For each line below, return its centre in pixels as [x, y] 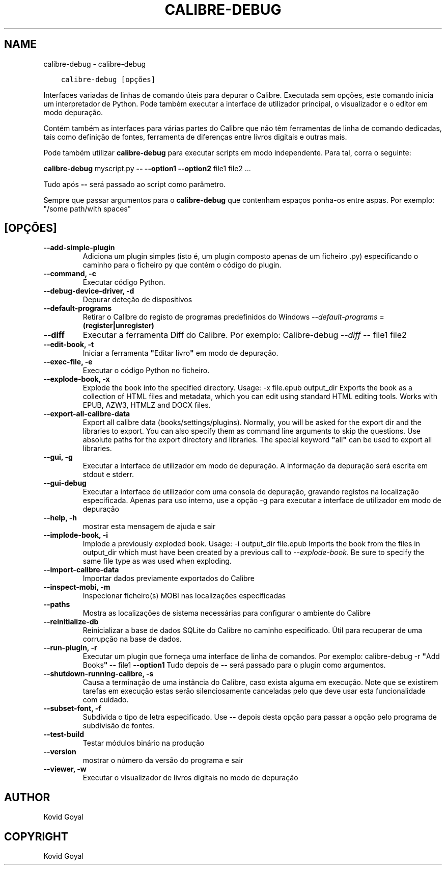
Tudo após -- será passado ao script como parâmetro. [135, 184]
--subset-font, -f [72, 708]
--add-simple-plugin [79, 248]
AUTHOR [27, 797]
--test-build [64, 734]
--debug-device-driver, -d [89, 291]
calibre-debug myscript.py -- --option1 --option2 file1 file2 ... [147, 168]
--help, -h [60, 518]
